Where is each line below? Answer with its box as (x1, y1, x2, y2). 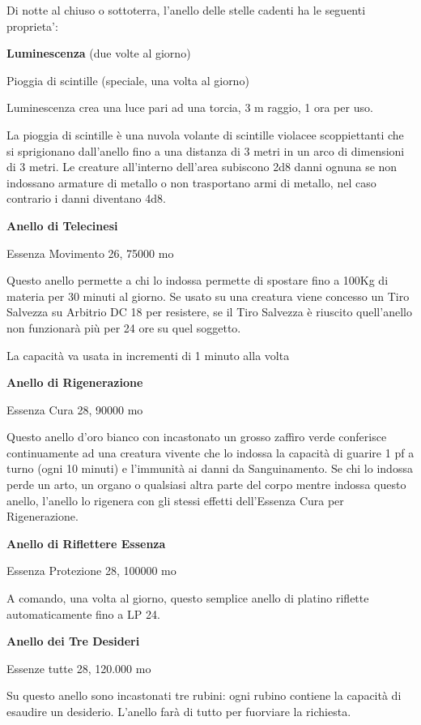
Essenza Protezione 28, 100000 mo (6, 562, 176, 579)
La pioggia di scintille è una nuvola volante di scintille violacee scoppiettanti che (6, 126, 404, 143)
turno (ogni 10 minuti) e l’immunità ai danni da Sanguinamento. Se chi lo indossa (6, 460, 413, 477)
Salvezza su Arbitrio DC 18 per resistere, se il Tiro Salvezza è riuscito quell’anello (6, 303, 412, 320)
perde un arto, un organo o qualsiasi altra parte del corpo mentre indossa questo (6, 476, 406, 493)
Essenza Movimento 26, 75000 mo (6, 244, 174, 261)
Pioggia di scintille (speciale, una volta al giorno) (6, 71, 249, 88)
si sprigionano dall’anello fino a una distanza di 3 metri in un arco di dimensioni (6, 142, 405, 159)
